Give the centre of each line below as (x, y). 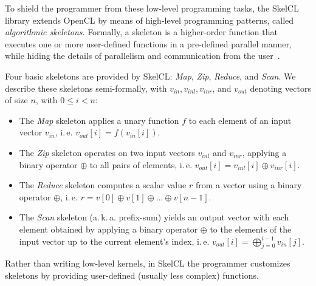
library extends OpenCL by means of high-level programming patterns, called (149, 20)
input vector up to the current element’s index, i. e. (114, 241)
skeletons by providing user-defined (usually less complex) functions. (132, 275)
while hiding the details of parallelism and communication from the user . (143, 56)
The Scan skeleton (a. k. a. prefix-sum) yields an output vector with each (154, 217)
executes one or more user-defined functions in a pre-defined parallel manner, (148, 43)
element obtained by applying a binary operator (108, 229)
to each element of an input (240, 120)
